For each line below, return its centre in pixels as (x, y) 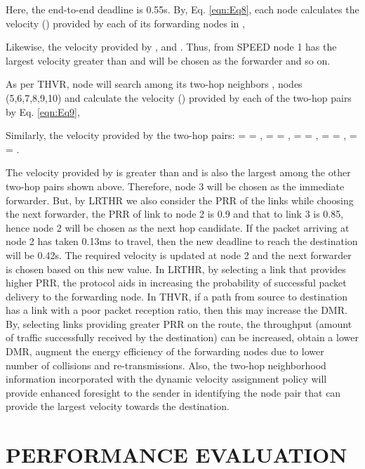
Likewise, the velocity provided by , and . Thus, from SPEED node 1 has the (171, 47)
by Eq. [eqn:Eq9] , (43, 111)
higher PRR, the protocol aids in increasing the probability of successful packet (176, 283)
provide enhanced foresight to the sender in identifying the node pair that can (173, 392)
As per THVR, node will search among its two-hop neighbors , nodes (154, 84)
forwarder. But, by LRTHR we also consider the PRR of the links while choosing (180, 200)
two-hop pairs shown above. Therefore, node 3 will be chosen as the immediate (175, 186)
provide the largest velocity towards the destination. (118, 406)
